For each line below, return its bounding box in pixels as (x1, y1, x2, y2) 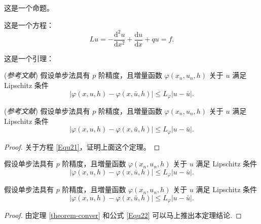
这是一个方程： (4, 19, 54, 30)
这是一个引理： (4, 53, 54, 63)
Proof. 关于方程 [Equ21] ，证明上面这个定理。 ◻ (4, 141, 160, 152)
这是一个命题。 (4, 3, 54, 13)
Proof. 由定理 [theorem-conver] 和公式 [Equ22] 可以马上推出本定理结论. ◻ (4, 210, 242, 220)
